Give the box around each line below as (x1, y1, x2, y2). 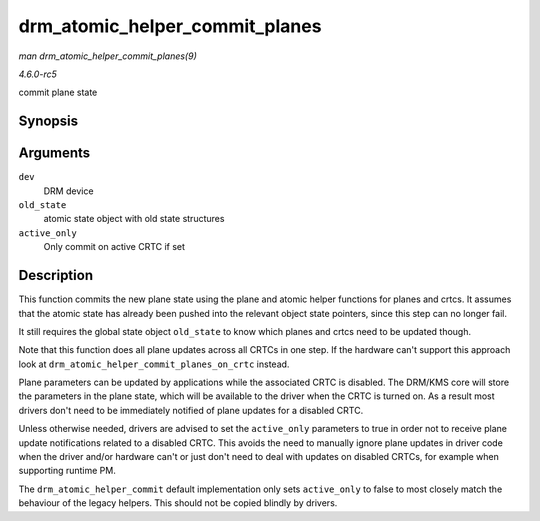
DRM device (43, 185, 94, 197)
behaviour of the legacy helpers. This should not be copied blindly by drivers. (18, 497, 338, 509)
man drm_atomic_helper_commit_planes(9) (18, 50, 197, 62)
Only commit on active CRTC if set (43, 241, 185, 253)
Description (18, 267, 94, 284)
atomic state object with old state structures (43, 213, 225, 225)
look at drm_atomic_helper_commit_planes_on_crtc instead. (18, 358, 290, 370)
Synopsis (18, 113, 79, 130)
